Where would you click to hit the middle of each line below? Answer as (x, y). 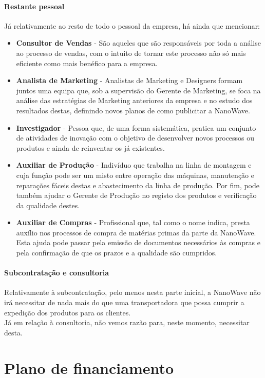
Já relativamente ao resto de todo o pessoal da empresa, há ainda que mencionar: (132, 25)
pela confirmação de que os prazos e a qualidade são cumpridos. (117, 253)
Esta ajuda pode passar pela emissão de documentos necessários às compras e (138, 242)
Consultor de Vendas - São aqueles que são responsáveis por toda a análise (138, 43)
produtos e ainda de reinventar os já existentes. (90, 147)
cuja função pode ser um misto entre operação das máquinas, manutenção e (135, 175)
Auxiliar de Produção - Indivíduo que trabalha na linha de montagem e (134, 165)
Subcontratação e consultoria (57, 273)
